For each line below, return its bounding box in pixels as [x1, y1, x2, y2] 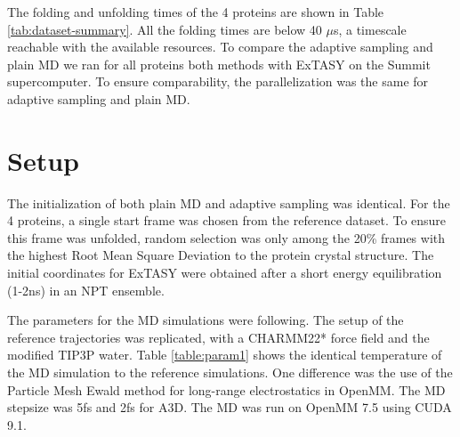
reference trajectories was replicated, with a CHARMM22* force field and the [7, 328, 430, 346]
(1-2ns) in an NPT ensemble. [7, 280, 165, 299]
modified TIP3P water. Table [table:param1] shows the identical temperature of [7, 345, 442, 364]
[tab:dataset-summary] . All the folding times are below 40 [7, 20, 322, 38]
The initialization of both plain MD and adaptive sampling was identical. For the [7, 193, 450, 212]
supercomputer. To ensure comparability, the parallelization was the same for [7, 72, 429, 91]
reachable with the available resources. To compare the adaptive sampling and [7, 37, 433, 56]
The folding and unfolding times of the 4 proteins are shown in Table [7, 3, 384, 20]
